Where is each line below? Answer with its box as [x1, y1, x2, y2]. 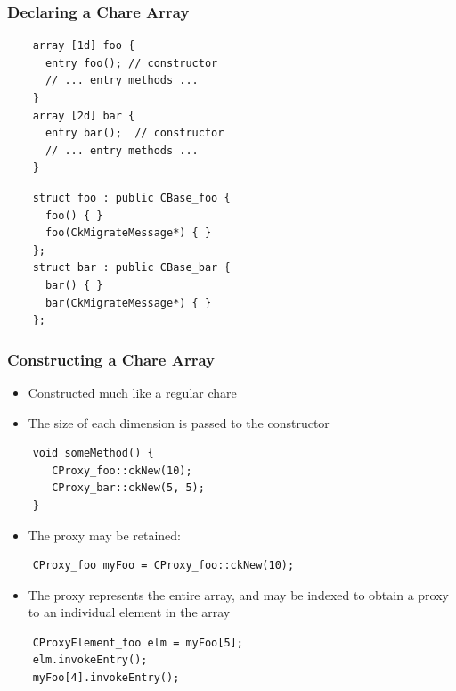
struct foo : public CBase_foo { [32, 191, 231, 204]
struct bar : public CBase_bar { [32, 261, 231, 275]
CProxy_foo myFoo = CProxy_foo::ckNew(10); [32, 559, 295, 572]
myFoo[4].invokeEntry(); [32, 671, 180, 685]
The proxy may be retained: [28, 525, 181, 544]
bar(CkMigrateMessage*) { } [45, 296, 212, 309]
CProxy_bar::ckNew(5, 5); [52, 481, 205, 495]
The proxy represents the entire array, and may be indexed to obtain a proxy [28, 585, 449, 604]
